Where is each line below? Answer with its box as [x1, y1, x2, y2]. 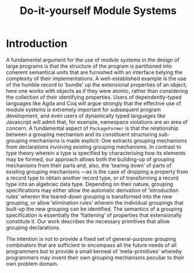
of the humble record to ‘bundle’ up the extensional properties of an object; [6, 81, 188, 88]
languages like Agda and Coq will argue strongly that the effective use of [6, 99, 181, 106]
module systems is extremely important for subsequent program [6, 106, 161, 113]
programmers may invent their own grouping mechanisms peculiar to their [6, 254, 185, 261]
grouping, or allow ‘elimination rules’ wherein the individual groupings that [6, 199, 184, 206]
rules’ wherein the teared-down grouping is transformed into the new [6, 193, 172, 200]
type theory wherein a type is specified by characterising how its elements [6, 149, 186, 156]
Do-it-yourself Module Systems [19, 4, 177, 18]
